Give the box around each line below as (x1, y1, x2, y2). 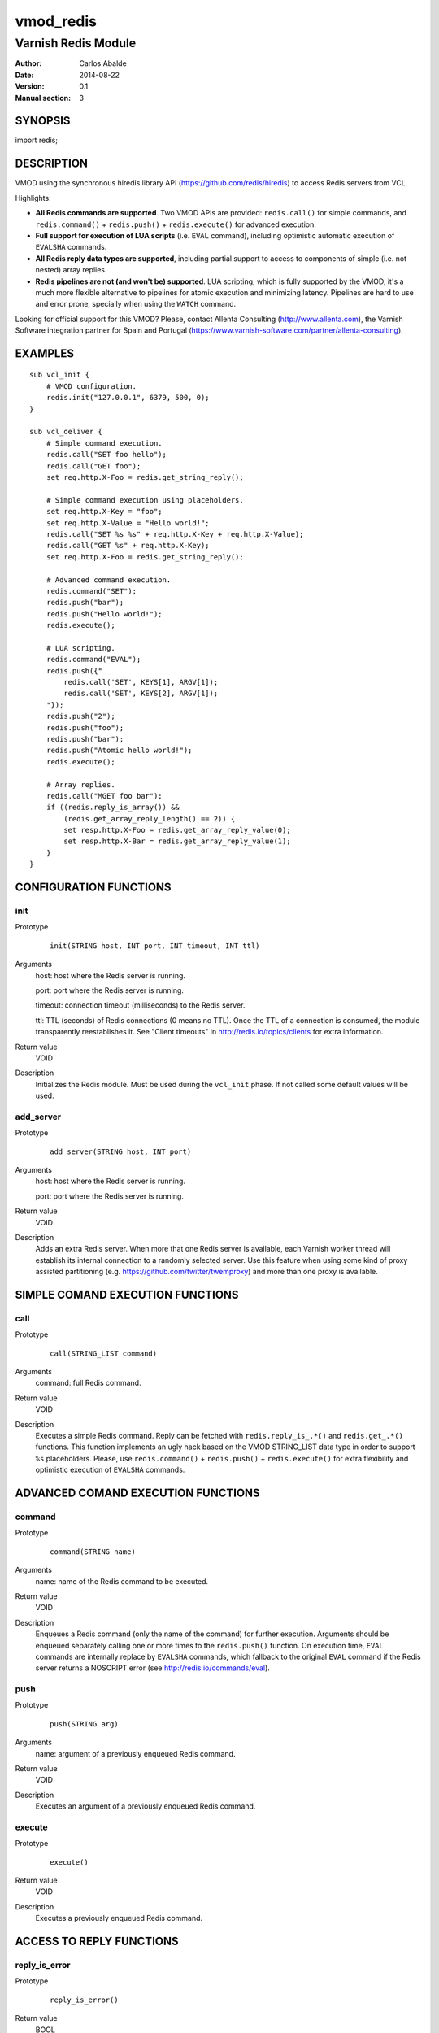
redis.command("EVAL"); (46, 655, 141, 664)
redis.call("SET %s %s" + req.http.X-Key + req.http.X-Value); (46, 529, 304, 538)
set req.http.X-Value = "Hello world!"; (46, 518, 211, 528)
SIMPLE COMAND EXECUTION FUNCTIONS (15, 1287, 239, 1301)
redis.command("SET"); (46, 586, 137, 595)
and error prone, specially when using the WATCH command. (35, 299, 237, 309)
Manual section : (15, 93, 72, 102)
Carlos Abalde (79, 59, 128, 68)
